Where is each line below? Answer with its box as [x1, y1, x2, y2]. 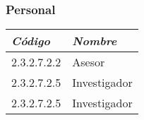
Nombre [72, 32, 117, 49]
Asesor [72, 54, 105, 71]
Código [11, 32, 50, 49]
